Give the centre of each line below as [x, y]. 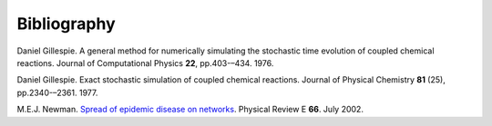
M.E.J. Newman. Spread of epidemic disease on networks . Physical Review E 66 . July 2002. [190, 110]
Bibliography [66, 24]
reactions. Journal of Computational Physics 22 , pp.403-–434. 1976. [145, 63]
